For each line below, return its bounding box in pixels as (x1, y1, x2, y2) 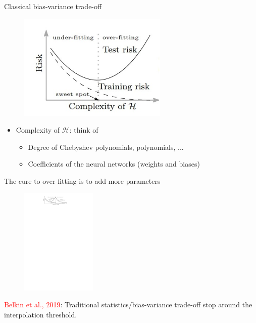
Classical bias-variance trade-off (4, 1, 102, 11)
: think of (69, 125, 98, 135)
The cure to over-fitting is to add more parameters (4, 175, 161, 186)
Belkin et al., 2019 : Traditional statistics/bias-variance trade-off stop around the (4, 299, 252, 310)
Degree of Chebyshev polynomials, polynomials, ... (28, 141, 184, 152)
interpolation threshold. (4, 309, 77, 319)
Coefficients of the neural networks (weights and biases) (28, 158, 200, 169)
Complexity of (16, 125, 60, 135)
